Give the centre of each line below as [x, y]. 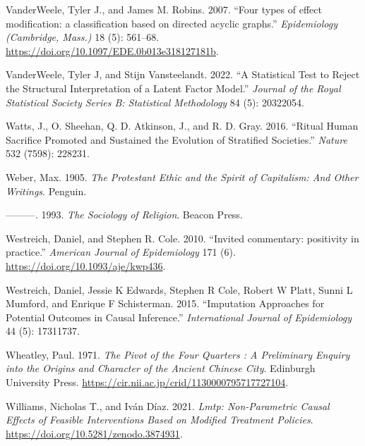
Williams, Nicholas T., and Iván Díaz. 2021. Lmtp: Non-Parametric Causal [168, 405]
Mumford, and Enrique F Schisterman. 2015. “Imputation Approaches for [165, 303]
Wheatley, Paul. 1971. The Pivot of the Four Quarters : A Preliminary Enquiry [178, 354]
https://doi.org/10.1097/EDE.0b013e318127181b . [112, 50]
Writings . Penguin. [46, 191]
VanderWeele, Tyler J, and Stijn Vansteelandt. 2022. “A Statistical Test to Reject [183, 74]
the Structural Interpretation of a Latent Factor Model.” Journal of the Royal [173, 88]
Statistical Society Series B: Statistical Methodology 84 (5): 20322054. [155, 102]
